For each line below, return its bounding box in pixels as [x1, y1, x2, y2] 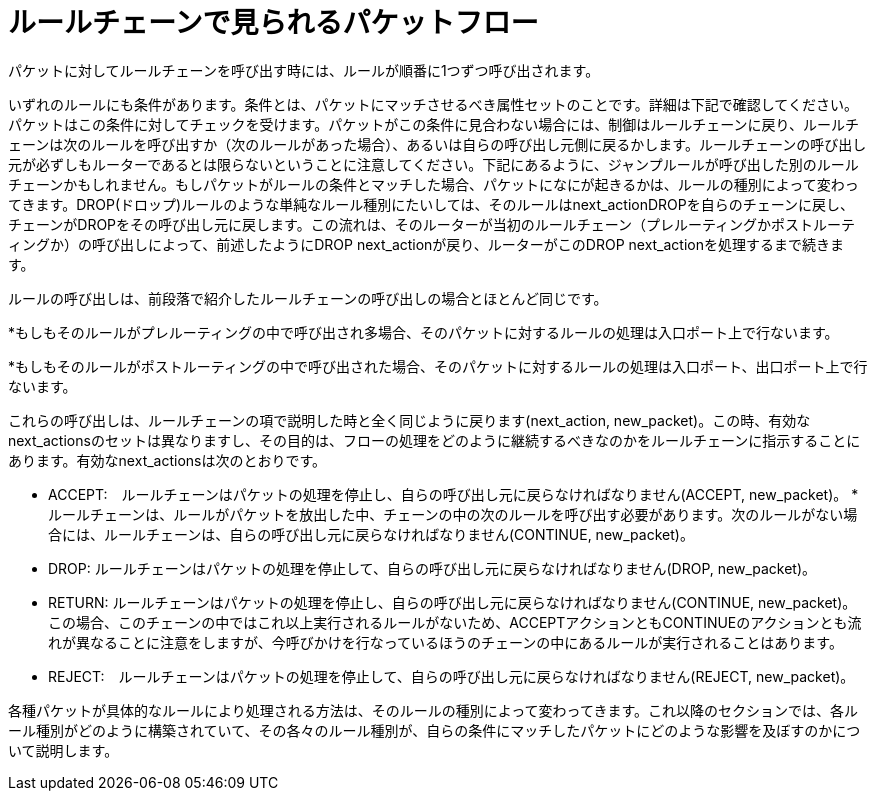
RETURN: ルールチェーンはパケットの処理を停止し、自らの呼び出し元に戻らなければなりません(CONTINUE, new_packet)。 [48, 593, 857, 611]
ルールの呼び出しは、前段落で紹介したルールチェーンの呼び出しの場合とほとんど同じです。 [8, 289, 608, 307]
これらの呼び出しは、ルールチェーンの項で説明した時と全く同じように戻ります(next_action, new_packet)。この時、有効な [8, 411, 811, 429]
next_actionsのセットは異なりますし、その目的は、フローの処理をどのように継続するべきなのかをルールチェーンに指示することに [8, 431, 861, 449]
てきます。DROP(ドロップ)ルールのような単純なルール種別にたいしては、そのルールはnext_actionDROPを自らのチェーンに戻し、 [8, 195, 855, 213]
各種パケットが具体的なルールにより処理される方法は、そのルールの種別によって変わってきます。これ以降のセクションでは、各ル [8, 701, 859, 719]
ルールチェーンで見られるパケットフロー [8, 6, 539, 40]
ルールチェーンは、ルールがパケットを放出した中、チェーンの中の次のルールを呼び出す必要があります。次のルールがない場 [48, 505, 858, 523]
